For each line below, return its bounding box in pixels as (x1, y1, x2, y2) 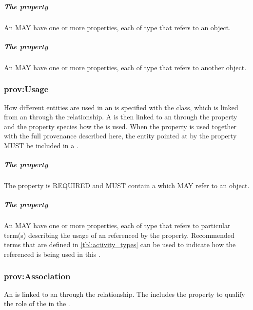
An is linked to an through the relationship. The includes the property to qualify (4, 289, 245, 299)
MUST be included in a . (4, 140, 78, 150)
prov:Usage (4, 83, 49, 95)
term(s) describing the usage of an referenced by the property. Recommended (4, 230, 234, 240)
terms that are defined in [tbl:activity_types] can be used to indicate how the (4, 239, 236, 250)
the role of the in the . (4, 298, 70, 309)
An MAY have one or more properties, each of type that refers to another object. (4, 62, 247, 72)
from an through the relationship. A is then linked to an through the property (4, 112, 237, 122)
